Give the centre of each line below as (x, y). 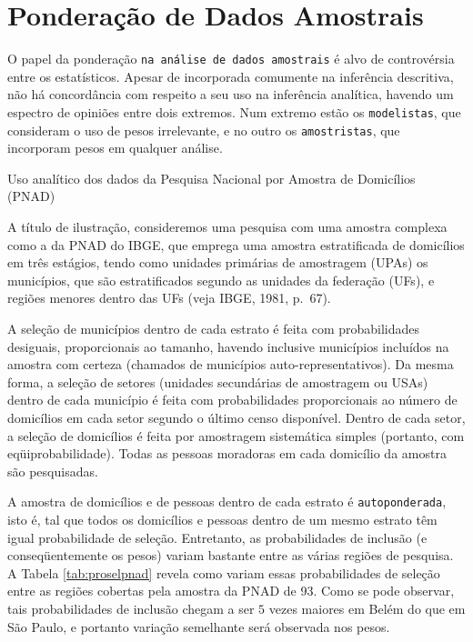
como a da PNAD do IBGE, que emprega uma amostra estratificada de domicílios (236, 244)
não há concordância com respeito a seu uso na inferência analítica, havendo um (231, 94)
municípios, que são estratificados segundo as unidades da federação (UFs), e (221, 280)
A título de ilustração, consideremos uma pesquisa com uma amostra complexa (227, 227)
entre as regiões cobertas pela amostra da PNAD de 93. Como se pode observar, (231, 591)
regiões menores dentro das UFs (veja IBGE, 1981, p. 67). (169, 298)
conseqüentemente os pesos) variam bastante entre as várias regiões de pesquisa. (231, 555)
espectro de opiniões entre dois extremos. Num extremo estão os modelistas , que (234, 111)
